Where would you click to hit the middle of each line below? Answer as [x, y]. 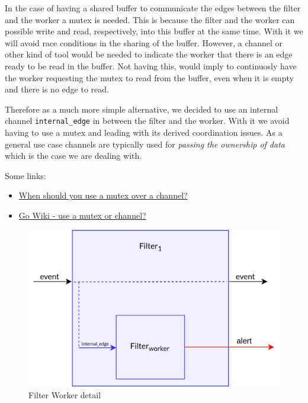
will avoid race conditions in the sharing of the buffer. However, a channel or [144, 42]
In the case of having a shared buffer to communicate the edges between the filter [153, 8]
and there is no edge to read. [57, 89]
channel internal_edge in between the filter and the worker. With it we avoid [147, 121]
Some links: [25, 175]
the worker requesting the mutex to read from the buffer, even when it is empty [150, 77]
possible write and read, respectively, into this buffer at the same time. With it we [154, 31]
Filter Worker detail [65, 394]
